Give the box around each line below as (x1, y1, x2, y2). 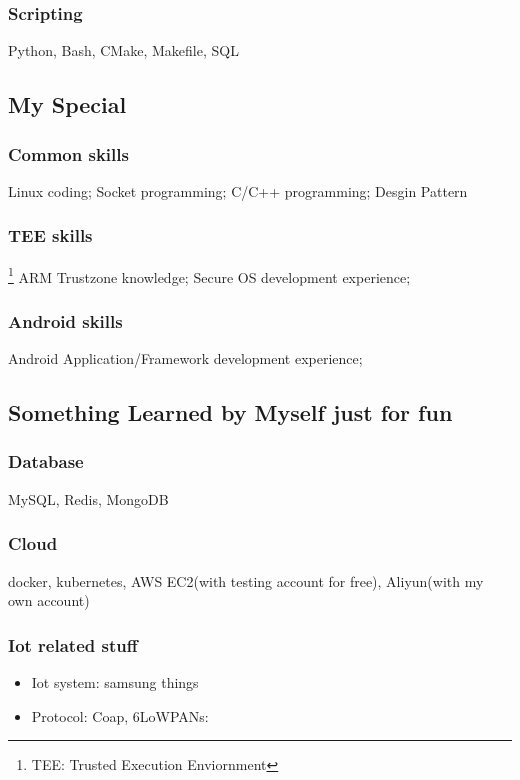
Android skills (8, 308, 123, 333)
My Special (8, 89, 127, 120)
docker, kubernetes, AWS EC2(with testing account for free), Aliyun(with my (8, 570, 484, 591)
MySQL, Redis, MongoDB (8, 488, 169, 509)
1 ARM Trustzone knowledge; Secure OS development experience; (8, 263, 411, 287)
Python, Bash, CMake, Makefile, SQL (8, 40, 239, 61)
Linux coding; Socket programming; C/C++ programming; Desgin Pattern (8, 180, 468, 201)
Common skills (8, 141, 129, 166)
